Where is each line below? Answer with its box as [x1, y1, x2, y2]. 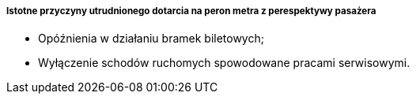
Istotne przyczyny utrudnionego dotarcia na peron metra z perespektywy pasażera [6, 6, 376, 17]
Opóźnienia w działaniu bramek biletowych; [38, 31, 264, 46]
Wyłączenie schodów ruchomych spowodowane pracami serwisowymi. [38, 56, 410, 70]
